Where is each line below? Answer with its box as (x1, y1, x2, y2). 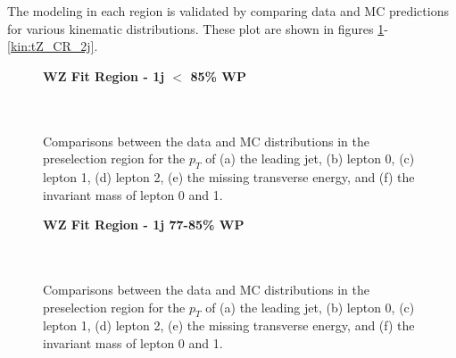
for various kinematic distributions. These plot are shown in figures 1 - (7, 19, 388, 37)
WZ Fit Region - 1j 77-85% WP (43, 215, 245, 234)
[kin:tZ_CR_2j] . (7, 37, 98, 55)
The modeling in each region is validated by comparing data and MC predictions (7, 2, 449, 20)
